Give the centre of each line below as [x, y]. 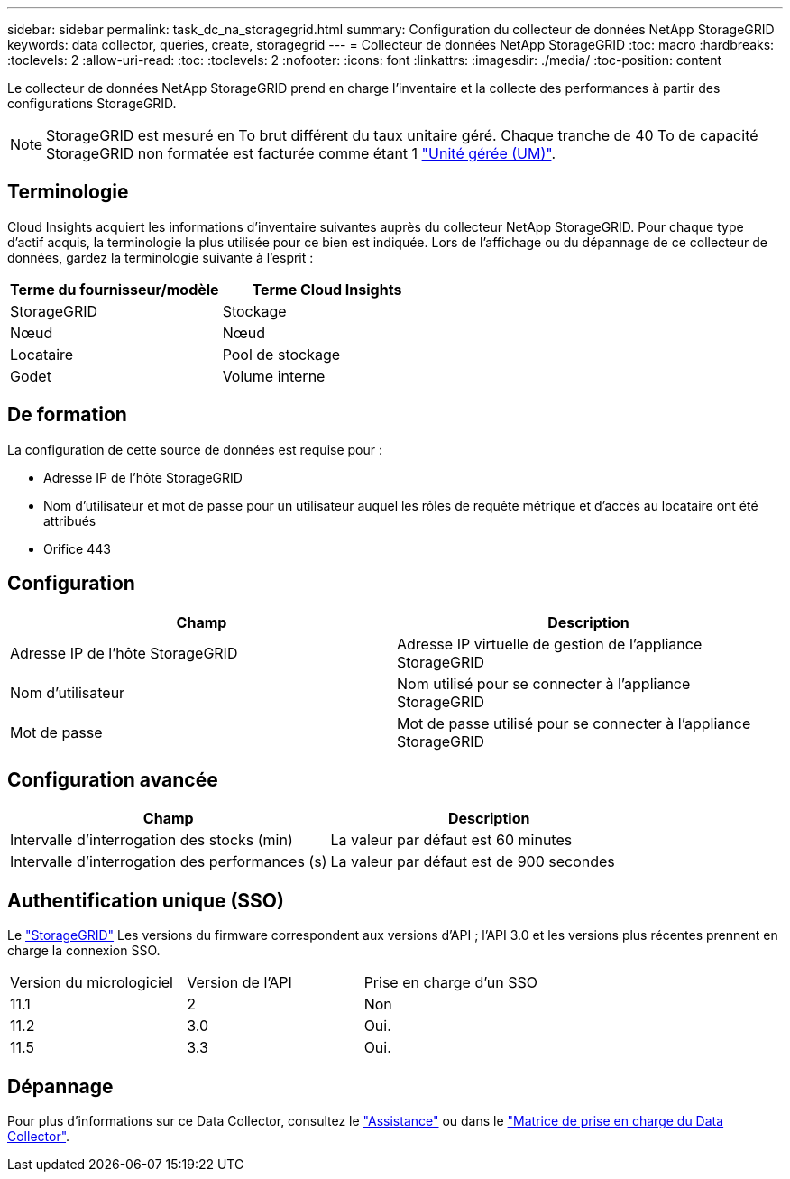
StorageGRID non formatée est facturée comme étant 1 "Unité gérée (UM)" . [301, 153]
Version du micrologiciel [92, 983]
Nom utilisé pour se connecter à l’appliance [544, 683]
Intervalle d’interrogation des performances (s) [169, 862]
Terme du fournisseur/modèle [115, 289]
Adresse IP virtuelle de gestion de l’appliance [550, 644]
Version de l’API [239, 983]
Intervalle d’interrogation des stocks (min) [152, 840]
